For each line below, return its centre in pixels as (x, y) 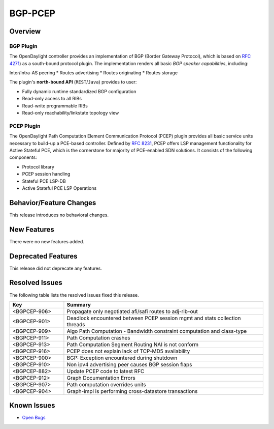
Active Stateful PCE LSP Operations (59, 188)
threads (76, 324)
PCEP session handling (46, 174)
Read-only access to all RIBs (52, 99)
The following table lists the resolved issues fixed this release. (74, 295)
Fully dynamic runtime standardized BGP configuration (79, 91)
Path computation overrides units (107, 384)
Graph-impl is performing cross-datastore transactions (132, 391)
